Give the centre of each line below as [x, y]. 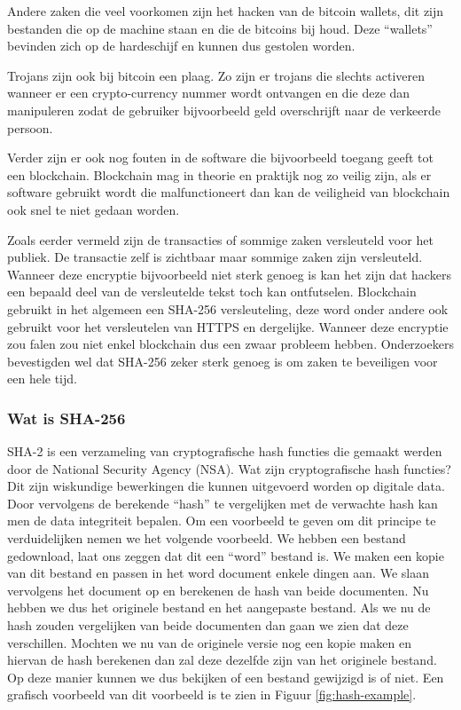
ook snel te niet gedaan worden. [94, 209]
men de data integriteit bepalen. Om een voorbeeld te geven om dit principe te [222, 521]
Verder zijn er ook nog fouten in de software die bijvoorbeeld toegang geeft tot [220, 158]
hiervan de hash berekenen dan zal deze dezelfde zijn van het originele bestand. [222, 660]
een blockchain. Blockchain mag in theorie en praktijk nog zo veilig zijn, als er [219, 174]
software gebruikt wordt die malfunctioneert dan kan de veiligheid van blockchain [229, 192]
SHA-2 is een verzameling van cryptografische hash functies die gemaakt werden [225, 451]
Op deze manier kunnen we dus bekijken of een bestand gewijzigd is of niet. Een [226, 677]
